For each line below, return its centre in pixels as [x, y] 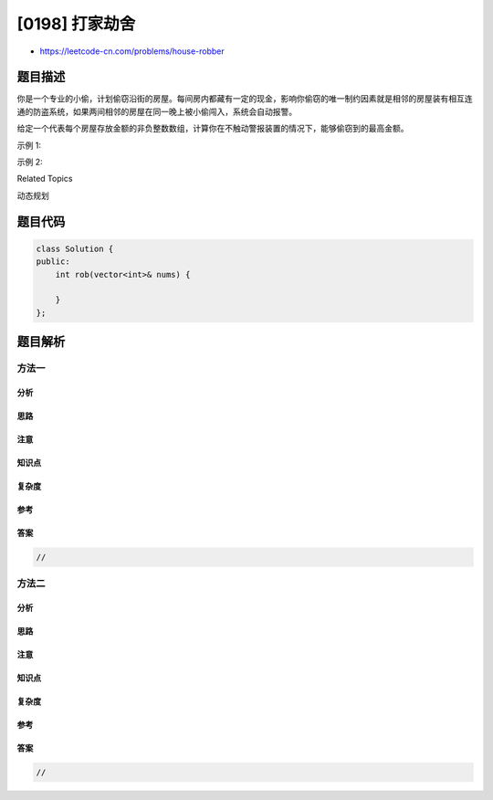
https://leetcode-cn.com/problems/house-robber [132, 51]
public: [53, 262]
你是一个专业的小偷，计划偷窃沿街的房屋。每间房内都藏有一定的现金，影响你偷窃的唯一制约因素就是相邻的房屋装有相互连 [245, 99]
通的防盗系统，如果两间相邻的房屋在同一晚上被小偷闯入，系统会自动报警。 [157, 111]
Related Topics [45, 179]
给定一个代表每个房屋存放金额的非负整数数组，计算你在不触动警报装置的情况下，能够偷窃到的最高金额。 [213, 129]
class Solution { [75, 248]
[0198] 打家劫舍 [76, 24]
